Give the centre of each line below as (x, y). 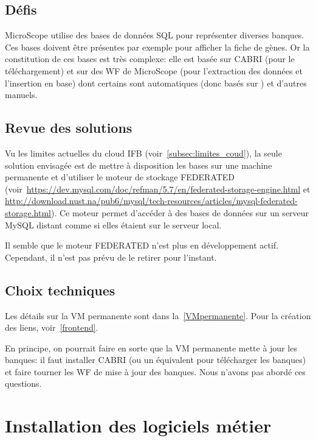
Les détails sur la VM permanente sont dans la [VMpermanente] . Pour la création (158, 315)
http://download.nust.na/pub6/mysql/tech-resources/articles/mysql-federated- (151, 201)
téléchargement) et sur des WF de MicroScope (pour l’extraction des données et (154, 70)
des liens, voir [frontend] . (52, 327)
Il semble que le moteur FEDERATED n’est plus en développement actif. (142, 245)
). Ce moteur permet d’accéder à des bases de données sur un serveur (180, 212)
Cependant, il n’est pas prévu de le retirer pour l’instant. (111, 257)
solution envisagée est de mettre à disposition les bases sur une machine (139, 165)
